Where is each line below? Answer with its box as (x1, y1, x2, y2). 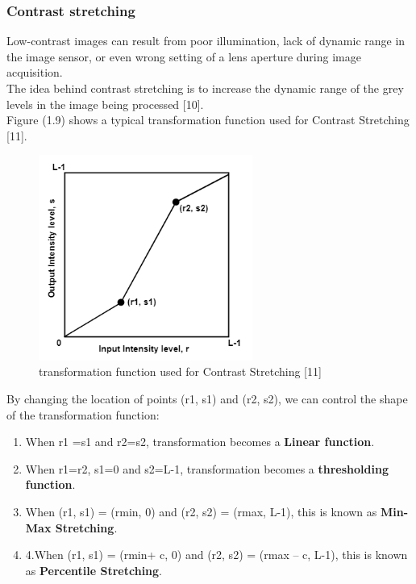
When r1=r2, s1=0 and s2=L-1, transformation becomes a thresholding (25, 460, 389, 477)
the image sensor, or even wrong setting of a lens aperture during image (6, 48, 361, 65)
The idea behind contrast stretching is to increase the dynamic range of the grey (6, 80, 404, 96)
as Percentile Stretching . (25, 561, 163, 578)
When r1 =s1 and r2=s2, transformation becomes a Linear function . (25, 433, 375, 450)
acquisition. (6, 64, 63, 81)
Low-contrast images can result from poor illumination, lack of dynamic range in (6, 32, 406, 49)
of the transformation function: (6, 406, 160, 423)
